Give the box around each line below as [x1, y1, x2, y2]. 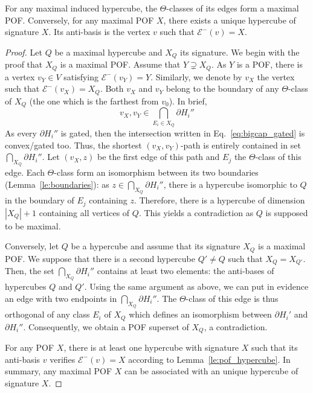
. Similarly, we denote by [150, 70, 242, 83]
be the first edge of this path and [97, 150, 220, 163]
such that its [251, 340, 298, 353]
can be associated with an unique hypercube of [124, 365, 298, 377]
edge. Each [5, 166, 45, 179]
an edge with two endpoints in [5, 292, 117, 304]
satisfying [63, 70, 99, 83]
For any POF [5, 340, 54, 353]
